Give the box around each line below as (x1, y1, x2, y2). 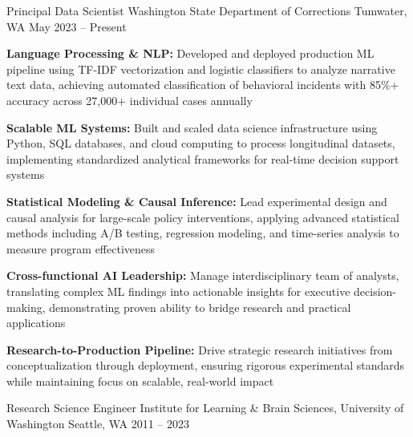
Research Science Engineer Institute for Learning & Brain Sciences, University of (6, 399, 404, 416)
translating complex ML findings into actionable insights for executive (6, 282, 350, 299)
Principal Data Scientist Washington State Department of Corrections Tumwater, (6, 2, 407, 18)
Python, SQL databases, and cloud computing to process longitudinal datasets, (6, 135, 395, 152)
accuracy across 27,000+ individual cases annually (6, 91, 253, 108)
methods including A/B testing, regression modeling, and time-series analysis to (6, 225, 399, 241)
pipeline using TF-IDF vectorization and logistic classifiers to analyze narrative (6, 60, 395, 77)
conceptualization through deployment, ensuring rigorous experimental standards (6, 357, 405, 374)
